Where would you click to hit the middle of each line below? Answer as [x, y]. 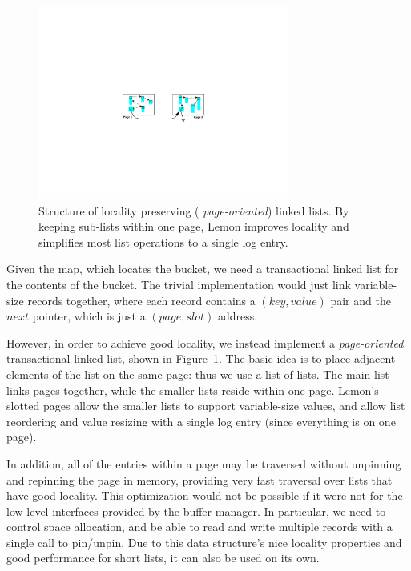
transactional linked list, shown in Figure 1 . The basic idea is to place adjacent [201, 358]
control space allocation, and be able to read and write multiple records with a [199, 527]
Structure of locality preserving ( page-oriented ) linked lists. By [194, 210]
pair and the [361, 300]
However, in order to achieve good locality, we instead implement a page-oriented [205, 342]
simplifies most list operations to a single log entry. [163, 241]
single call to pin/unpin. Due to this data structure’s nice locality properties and [204, 542]
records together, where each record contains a [141, 300]
